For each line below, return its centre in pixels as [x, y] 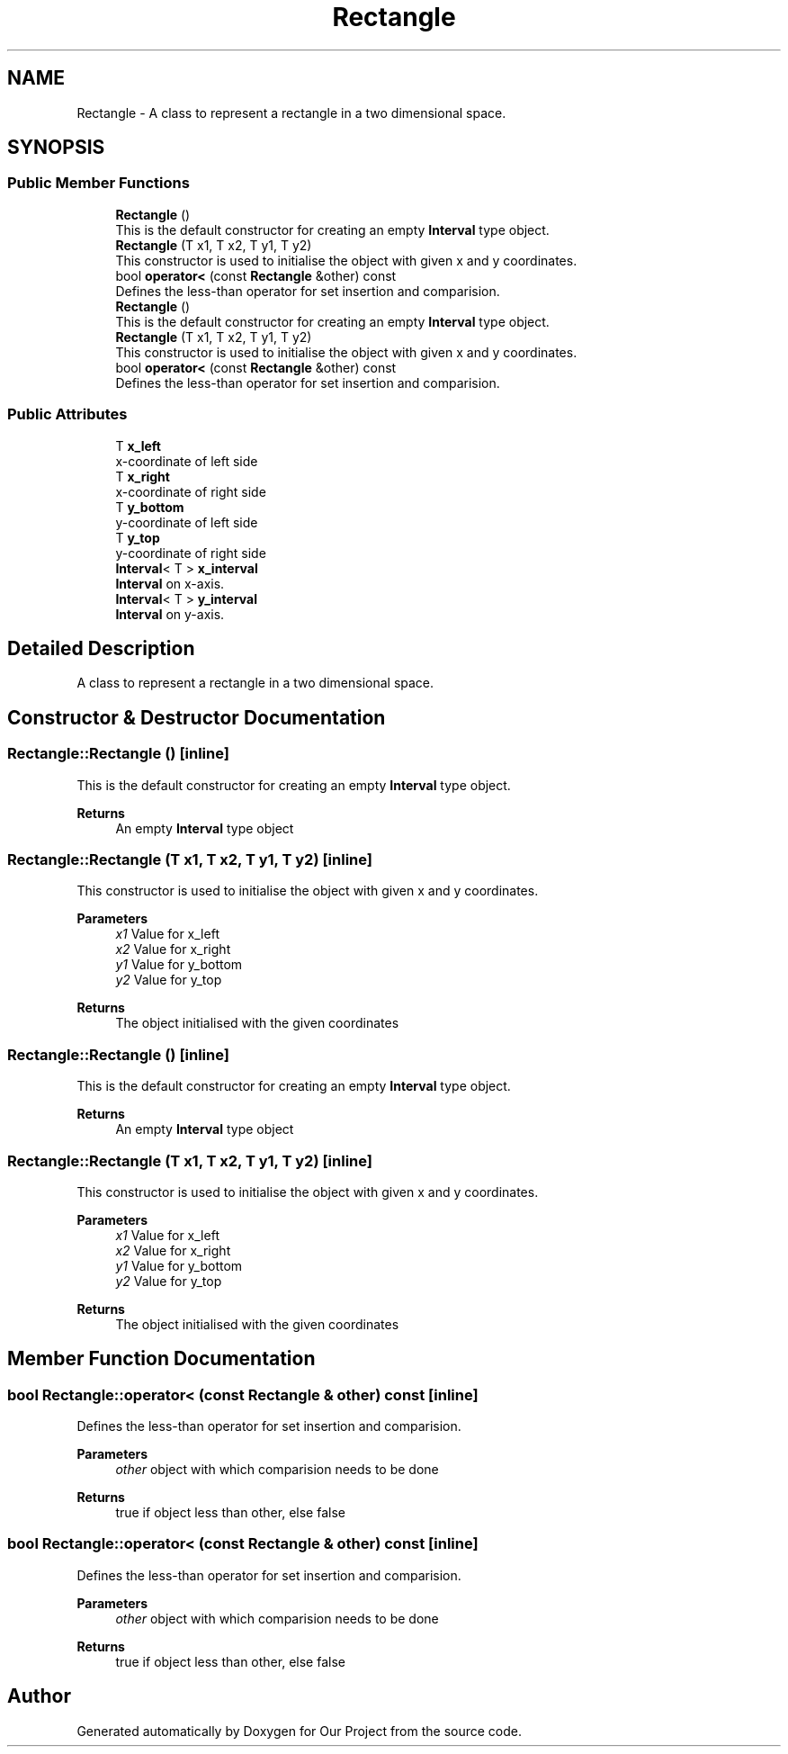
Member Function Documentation [161, 1359]
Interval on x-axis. [170, 583]
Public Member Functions [98, 183]
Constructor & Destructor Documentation [197, 717]
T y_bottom [150, 507]
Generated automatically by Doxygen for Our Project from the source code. [300, 1731]
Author [39, 1696]
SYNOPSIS [56, 148]
